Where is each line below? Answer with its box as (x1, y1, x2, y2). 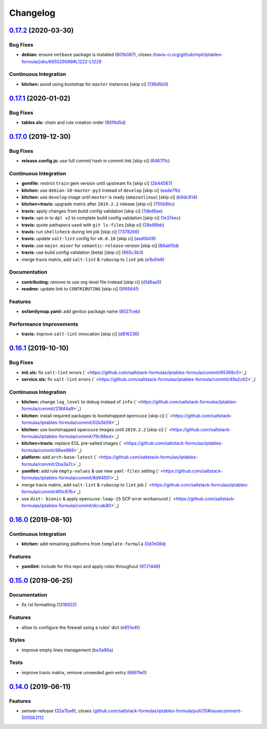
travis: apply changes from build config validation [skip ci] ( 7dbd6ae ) (21, 208, 163, 214)
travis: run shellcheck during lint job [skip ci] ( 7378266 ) (21, 229, 139, 235)
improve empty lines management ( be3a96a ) (21, 647, 114, 653)
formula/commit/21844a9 (21, 405, 74, 412)
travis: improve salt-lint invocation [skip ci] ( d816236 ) (21, 331, 139, 337)
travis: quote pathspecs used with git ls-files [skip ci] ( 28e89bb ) (21, 222, 165, 228)
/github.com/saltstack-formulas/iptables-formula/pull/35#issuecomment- (92, 708, 242, 714)
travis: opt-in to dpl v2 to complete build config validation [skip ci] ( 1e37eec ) (21, 215, 180, 221)
